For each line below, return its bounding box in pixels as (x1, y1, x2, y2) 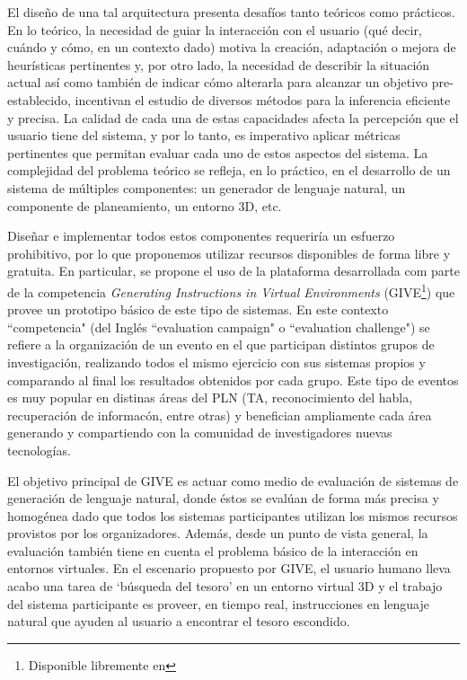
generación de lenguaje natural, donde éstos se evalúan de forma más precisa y (7, 489, 439, 508)
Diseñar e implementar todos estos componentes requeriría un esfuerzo (7, 226, 395, 245)
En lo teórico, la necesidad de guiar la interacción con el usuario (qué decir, (7, 20, 422, 39)
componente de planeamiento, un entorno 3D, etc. (7, 196, 282, 215)
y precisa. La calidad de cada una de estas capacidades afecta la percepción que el (7, 108, 459, 127)
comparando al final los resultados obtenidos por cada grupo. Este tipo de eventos (7, 370, 459, 389)
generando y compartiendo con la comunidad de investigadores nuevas (7, 423, 392, 442)
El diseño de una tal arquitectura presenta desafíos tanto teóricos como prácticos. (7, 3, 455, 21)
